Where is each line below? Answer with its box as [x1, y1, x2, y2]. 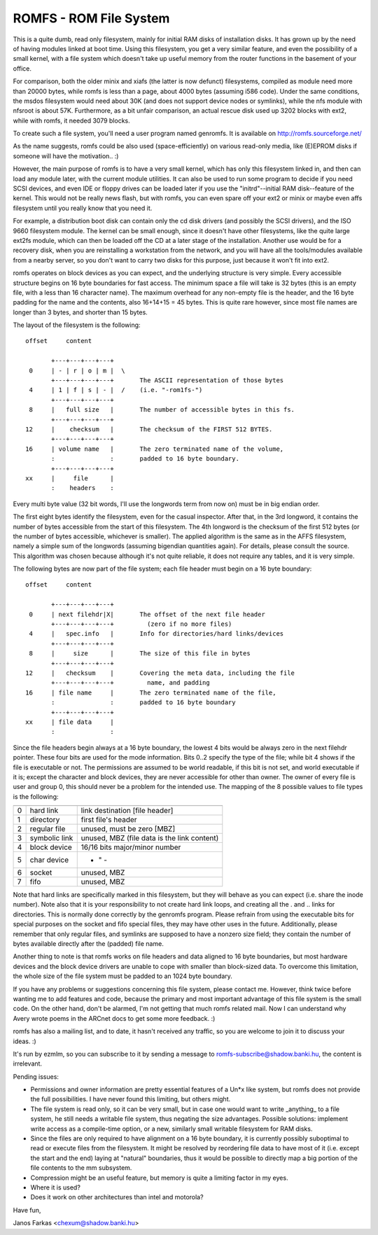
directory [29, 815, 60, 825]
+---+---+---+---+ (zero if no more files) [51, 620, 232, 628]
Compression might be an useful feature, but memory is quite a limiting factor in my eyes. [30, 1173, 288, 1182]
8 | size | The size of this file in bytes [29, 650, 251, 657]
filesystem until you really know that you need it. [13, 204, 153, 212]
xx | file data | [25, 718, 115, 726]
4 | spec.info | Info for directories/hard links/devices [29, 630, 284, 638]
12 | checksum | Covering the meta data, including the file [25, 669, 295, 677]
